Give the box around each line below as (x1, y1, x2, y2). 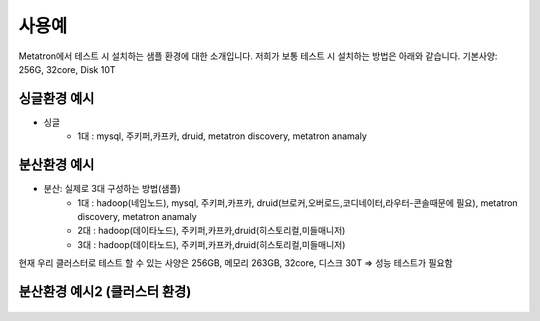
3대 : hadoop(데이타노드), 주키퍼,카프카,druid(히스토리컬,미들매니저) (77, 238, 346, 250)
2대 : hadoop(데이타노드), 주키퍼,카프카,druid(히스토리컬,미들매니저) (77, 225, 346, 237)
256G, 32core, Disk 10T (18, 63, 116, 75)
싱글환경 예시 (18, 90, 95, 107)
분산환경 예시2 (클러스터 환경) (18, 283, 192, 300)
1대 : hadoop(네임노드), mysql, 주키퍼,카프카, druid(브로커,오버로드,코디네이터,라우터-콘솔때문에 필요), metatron (77, 196, 519, 209)
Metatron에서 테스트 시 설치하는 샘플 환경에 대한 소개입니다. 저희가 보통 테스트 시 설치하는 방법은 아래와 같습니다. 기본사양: (18, 50, 498, 62)
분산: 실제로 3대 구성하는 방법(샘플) (43, 183, 181, 195)
